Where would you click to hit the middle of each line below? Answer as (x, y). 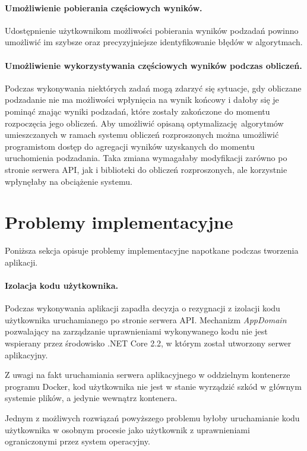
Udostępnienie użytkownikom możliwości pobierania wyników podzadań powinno (152, 30)
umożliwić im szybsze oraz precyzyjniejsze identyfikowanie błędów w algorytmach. (154, 42)
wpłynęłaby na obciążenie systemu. (69, 181)
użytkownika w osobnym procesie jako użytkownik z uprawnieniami (127, 429)
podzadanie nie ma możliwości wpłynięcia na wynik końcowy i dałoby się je (142, 100)
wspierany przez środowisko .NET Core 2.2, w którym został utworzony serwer (148, 343)
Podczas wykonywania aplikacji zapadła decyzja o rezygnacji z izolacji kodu (143, 308)
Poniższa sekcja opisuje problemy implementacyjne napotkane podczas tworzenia (152, 250)
